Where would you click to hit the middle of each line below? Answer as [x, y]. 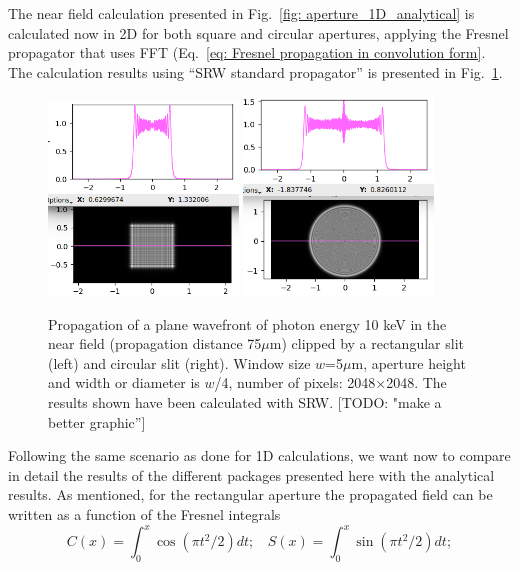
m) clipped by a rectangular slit [366, 343]
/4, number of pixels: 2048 [295, 382]
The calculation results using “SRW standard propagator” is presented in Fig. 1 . [255, 71]
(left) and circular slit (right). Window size [179, 362]
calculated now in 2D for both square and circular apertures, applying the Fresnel [258, 32]
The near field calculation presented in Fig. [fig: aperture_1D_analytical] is [241, 13]
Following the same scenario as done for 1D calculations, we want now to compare [259, 455]
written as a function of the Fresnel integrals [144, 514]
